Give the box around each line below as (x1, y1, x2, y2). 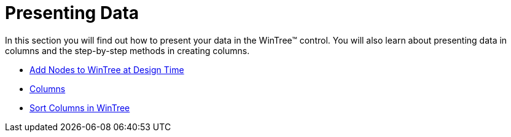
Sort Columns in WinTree (29, 102, 130, 113)
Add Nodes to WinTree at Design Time (29, 64, 184, 75)
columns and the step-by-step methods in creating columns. (5, 45, 250, 56)
